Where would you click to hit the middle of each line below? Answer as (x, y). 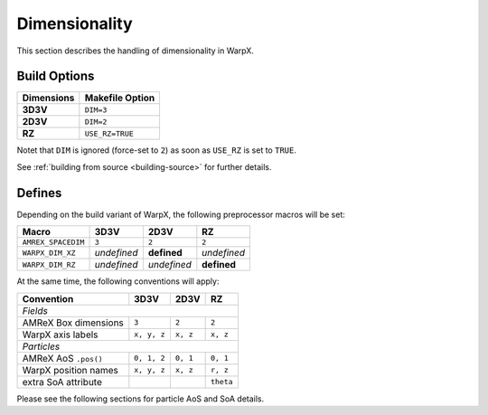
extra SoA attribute (62, 382)
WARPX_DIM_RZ (49, 264)
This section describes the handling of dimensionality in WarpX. (136, 51)
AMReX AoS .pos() (62, 358)
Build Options (56, 76)
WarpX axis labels (60, 335)
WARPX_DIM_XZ (49, 253)
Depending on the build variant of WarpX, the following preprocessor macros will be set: (181, 214)
